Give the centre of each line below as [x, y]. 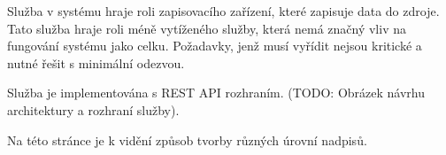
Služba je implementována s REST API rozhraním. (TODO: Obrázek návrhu [216, 93]
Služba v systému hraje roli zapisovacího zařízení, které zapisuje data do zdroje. [223, 11]
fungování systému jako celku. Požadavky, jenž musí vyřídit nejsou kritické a [215, 46]
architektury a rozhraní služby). [93, 109]
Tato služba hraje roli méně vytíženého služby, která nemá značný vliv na [207, 28]
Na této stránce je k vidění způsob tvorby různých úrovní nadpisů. [187, 139]
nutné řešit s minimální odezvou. [96, 62]
